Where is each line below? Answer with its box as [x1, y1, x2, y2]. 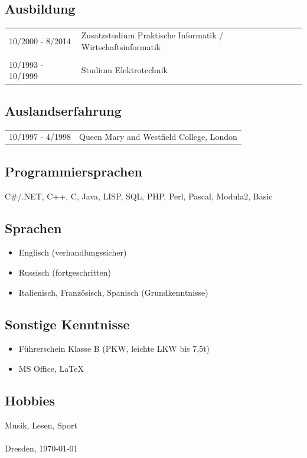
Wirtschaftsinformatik [81, 40, 161, 53]
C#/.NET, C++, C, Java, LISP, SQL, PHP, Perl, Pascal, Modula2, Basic [5, 189, 273, 202]
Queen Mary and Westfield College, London [79, 130, 237, 143]
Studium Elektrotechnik [81, 64, 168, 76]
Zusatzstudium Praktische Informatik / [81, 28, 224, 41]
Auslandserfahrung [5, 101, 122, 119]
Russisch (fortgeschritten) [18, 266, 111, 278]
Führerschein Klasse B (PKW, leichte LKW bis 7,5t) [18, 342, 210, 355]
